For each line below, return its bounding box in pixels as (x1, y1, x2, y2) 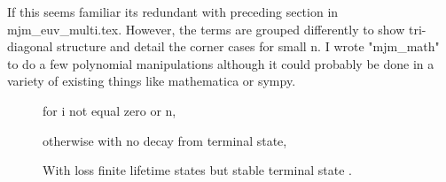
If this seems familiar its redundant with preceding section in (7, 3, 339, 20)
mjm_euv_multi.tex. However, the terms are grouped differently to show (7, 19, 405, 38)
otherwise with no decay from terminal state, (43, 131, 287, 149)
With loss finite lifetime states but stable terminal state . (43, 161, 352, 179)
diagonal (7, 37, 53, 56)
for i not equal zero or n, (43, 101, 176, 119)
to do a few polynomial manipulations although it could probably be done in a (7, 54, 434, 72)
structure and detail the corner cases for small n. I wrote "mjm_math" (57, 37, 440, 56)
